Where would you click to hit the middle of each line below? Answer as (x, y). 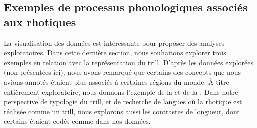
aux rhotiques (40, 22)
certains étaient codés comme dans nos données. (77, 121)
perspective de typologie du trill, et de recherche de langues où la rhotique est (123, 102)
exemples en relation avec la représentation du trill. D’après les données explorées (129, 62)
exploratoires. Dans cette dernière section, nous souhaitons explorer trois (115, 53)
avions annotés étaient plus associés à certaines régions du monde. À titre (117, 82)
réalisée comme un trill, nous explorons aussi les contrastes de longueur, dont (122, 111)
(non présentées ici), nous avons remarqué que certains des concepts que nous (122, 72)
